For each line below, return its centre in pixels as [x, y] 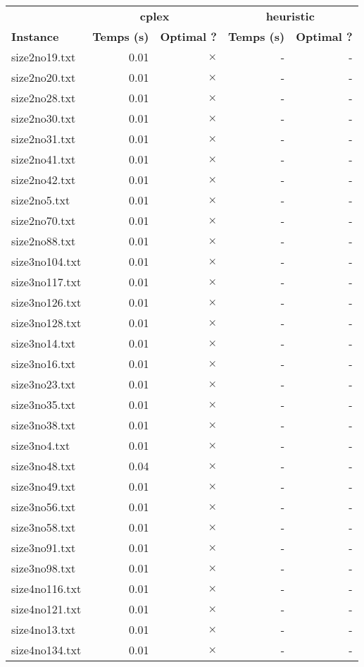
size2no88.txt [44, 241]
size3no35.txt [44, 404]
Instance [35, 36]
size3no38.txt [44, 425]
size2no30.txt [44, 118]
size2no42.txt [44, 179]
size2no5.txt [41, 200]
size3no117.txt [46, 282]
